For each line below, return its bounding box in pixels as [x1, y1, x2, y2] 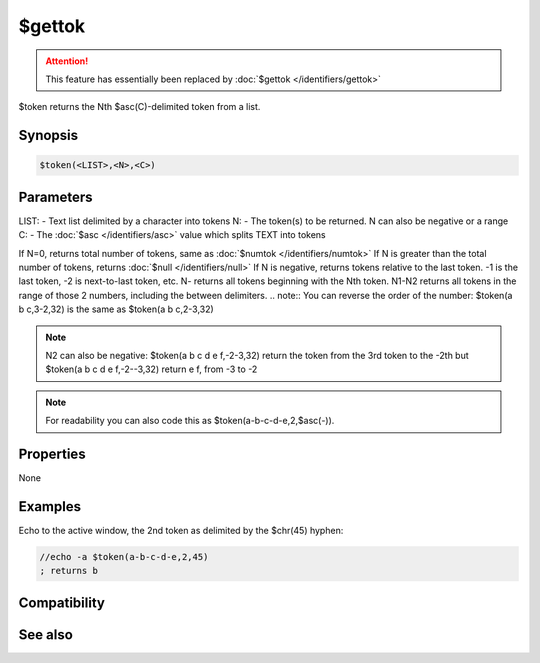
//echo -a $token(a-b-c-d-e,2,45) [39, 551, 209, 562]
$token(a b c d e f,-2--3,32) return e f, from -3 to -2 [45, 363, 258, 375]
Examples [18, 498, 82, 515]
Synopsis [18, 127, 79, 144]
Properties [18, 445, 86, 462]
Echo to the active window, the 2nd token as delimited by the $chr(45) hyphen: [18, 524, 344, 536]
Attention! [45, 55, 89, 67]
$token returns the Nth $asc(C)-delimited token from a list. [18, 101, 261, 113]
